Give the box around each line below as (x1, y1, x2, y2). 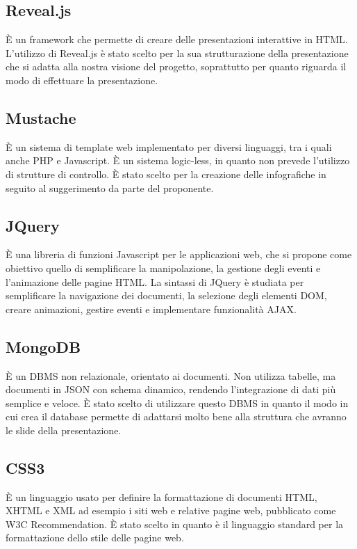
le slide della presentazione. (6, 422, 122, 437)
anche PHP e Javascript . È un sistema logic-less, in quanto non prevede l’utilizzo (6, 153, 350, 168)
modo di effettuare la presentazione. (6, 72, 158, 87)
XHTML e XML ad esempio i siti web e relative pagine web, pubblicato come (6, 503, 336, 518)
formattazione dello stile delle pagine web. (6, 530, 184, 545)
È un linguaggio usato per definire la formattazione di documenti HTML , (6, 489, 317, 504)
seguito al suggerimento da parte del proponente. (6, 180, 214, 195)
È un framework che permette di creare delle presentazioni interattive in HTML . (6, 32, 348, 47)
